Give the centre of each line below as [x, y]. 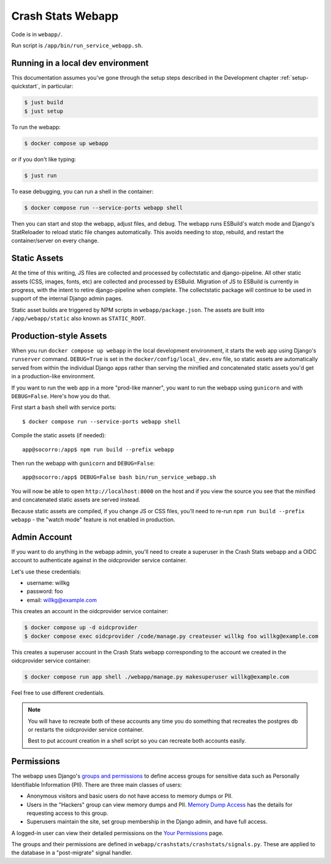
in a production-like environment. [53, 377]
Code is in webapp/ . [37, 34]
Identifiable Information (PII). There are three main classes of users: [97, 784]
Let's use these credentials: [46, 572]
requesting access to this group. [67, 813]
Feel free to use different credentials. [58, 692]
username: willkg [48, 583]
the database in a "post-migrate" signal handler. [72, 853]
